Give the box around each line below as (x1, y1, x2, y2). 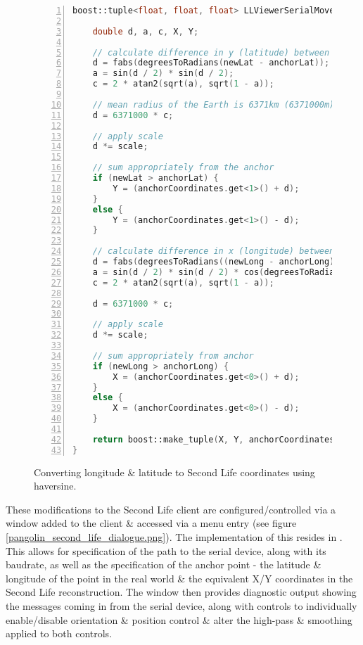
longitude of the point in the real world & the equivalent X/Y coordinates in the (6, 570, 353, 585)
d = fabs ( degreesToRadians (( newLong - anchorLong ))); (92, 257, 350, 267)
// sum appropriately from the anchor (92, 162, 274, 173)
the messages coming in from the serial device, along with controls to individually (6, 598, 357, 613)
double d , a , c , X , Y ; (92, 26, 199, 37)
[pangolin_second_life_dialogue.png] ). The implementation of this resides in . (6, 530, 343, 544)
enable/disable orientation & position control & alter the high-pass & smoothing (6, 612, 352, 627)
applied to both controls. (6, 626, 113, 641)
